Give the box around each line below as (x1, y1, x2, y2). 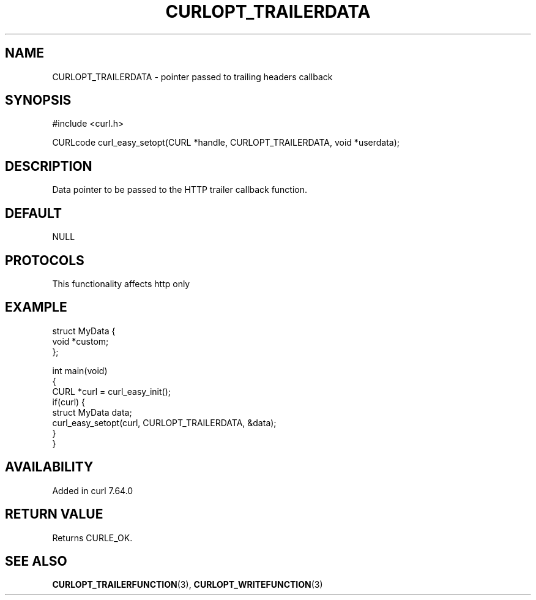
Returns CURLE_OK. (52, 532, 133, 543)
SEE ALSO (5, 553, 67, 569)
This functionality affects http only (52, 278, 190, 289)
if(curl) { (52, 396, 86, 407)
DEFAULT (5, 205, 62, 221)
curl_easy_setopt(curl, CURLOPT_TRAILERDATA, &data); (52, 417, 277, 428)
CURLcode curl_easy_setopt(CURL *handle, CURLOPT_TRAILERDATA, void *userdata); (52, 137, 400, 148)
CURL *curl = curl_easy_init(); (52, 386, 171, 397)
